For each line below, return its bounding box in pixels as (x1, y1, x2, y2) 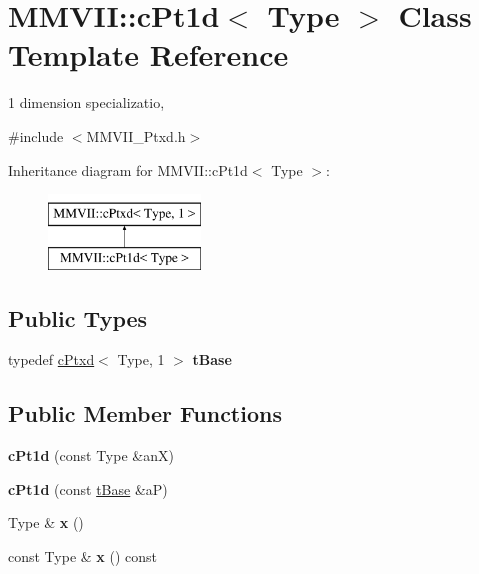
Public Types (8, 302, 148, 333)
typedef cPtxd (8, 349, 95, 370)
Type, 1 (117, 349, 165, 370)
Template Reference (8, 34, 289, 75)
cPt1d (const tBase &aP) (8, 478, 168, 499)
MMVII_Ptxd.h (86, 125, 186, 146)
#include (8, 125, 64, 146)
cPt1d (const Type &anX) (8, 445, 174, 466)
